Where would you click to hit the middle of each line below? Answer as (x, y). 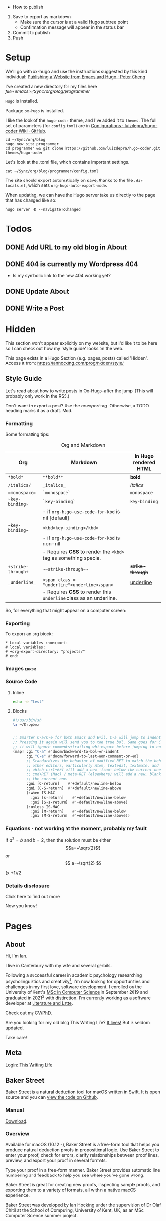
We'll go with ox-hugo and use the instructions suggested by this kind (76, 71)
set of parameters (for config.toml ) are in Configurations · (65, 125)
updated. (15, 1028)
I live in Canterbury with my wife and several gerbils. (59, 966)
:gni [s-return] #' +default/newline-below (78, 797)
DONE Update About (37, 291)
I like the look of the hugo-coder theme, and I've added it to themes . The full (81, 120)
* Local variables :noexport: (37, 643)
